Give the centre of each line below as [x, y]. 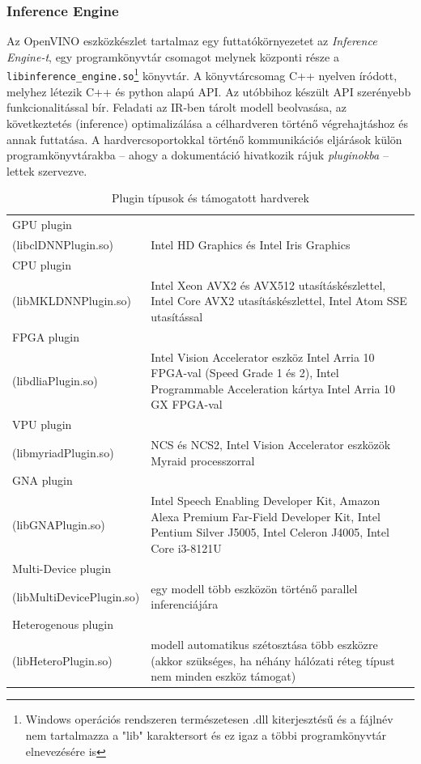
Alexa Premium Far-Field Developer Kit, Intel [266, 516]
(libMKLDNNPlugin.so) [72, 301]
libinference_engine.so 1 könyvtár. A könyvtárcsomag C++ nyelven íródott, [202, 74]
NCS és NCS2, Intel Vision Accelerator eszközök [271, 444]
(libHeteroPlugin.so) [62, 660]
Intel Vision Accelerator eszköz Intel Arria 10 [263, 357]
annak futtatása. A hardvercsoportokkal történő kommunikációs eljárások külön [204, 139]
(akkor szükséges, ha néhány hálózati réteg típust [273, 660]
